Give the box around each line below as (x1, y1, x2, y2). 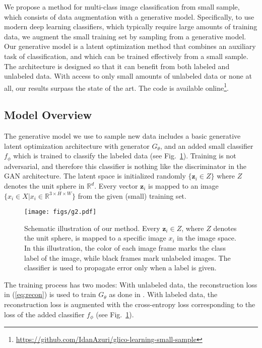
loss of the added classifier (4, 309, 85, 319)
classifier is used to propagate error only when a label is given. (24, 262, 217, 273)
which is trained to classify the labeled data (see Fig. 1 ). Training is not (13, 150, 236, 161)
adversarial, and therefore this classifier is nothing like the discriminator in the (4, 160, 247, 171)
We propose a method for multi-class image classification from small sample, (4, 2, 240, 12)
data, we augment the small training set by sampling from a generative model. (4, 31, 246, 41)
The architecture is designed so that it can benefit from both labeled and (4, 61, 230, 71)
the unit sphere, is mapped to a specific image (24, 233, 166, 243)
